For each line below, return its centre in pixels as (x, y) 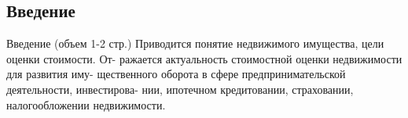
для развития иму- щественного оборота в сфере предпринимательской (176, 74)
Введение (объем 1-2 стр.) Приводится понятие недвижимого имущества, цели (195, 43)
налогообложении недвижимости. (86, 104)
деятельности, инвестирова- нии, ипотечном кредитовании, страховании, (180, 89)
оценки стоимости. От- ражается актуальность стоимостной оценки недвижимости (204, 58)
